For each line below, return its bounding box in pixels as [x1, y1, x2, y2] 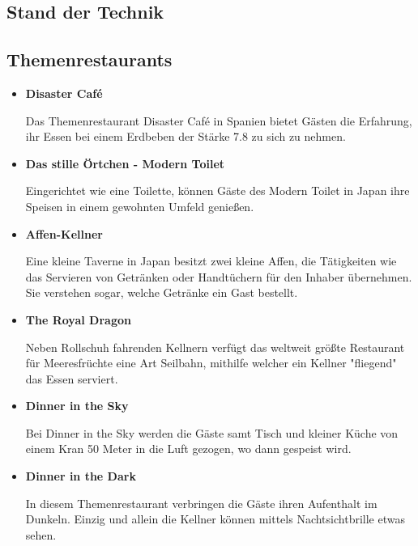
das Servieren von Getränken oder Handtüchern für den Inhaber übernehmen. [25, 268, 412, 285]
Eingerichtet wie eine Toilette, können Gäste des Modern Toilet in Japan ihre [25, 182, 410, 199]
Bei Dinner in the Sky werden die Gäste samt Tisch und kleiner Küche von [25, 424, 399, 441]
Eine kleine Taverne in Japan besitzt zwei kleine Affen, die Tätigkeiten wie [25, 252, 397, 269]
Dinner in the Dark [25, 468, 136, 485]
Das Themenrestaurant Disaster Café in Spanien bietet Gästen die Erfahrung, [25, 112, 412, 129]
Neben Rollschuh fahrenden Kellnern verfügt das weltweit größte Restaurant [25, 338, 405, 355]
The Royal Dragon [25, 311, 131, 328]
